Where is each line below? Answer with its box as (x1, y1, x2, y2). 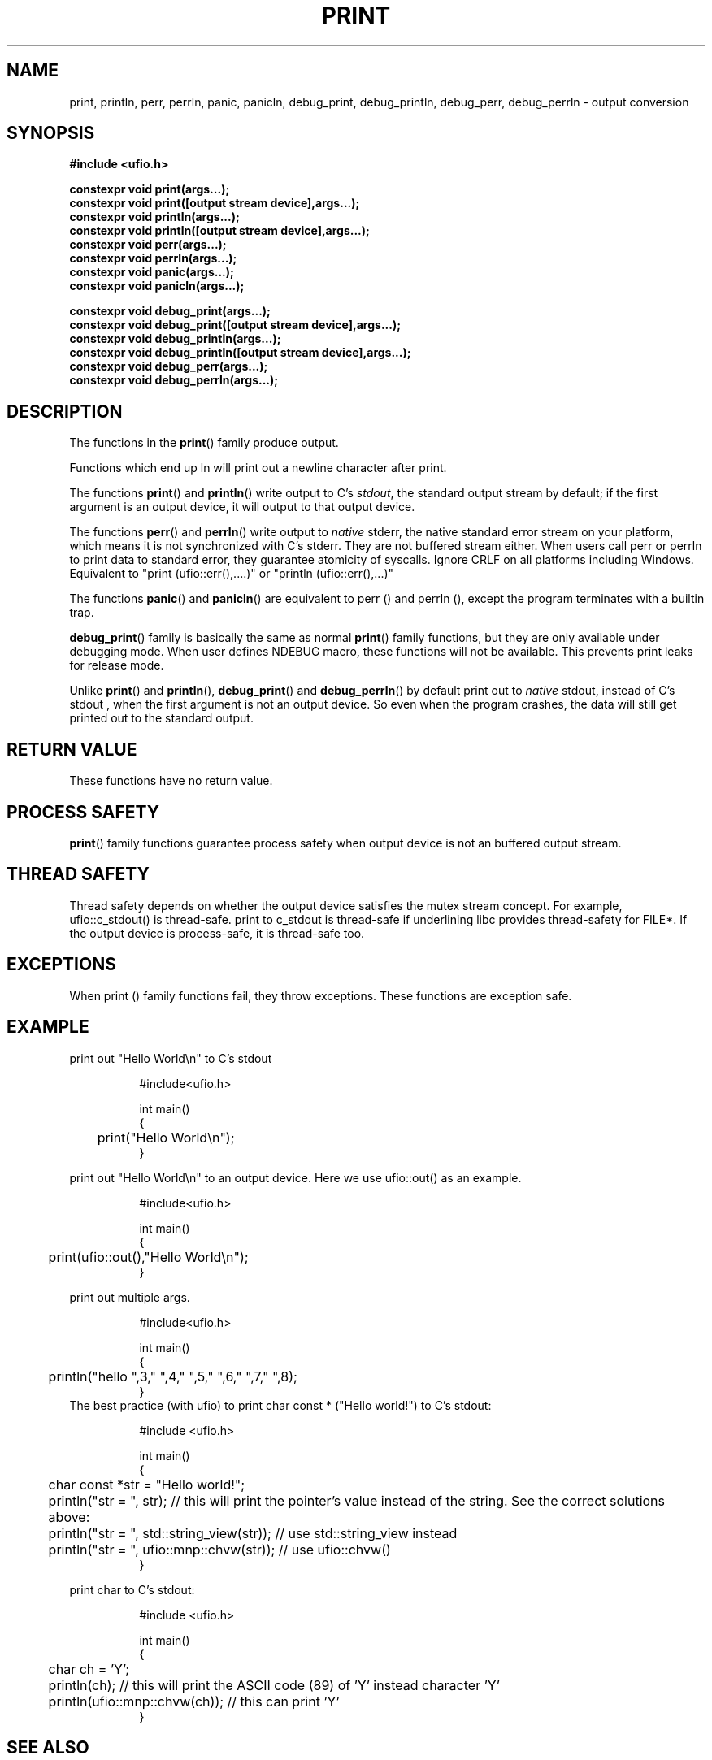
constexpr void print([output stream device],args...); (69, 196, 360, 210)
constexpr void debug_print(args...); (69, 304, 271, 319)
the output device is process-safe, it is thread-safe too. (69, 926, 365, 940)
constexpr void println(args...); (69, 210, 240, 224)
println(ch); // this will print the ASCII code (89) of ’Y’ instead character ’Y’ (48, 1676, 500, 1693)
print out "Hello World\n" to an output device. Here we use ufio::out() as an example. (69, 1170, 522, 1185)
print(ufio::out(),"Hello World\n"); (48, 1248, 249, 1265)
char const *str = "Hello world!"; (48, 1476, 245, 1493)
